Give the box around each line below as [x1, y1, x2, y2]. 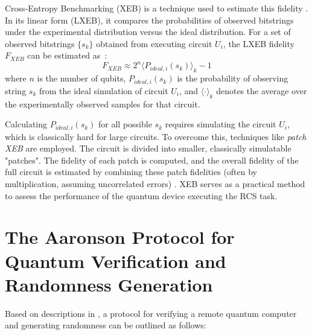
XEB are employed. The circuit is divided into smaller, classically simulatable [5, 142, 291, 155]
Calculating [5, 118, 48, 130]
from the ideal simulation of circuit [39, 84, 168, 97]
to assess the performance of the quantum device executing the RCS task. [5, 189, 278, 202]
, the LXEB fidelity [223, 37, 294, 49]
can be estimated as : [27, 49, 107, 62]
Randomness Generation [5, 272, 213, 296]
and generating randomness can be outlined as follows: [5, 319, 206, 331]
